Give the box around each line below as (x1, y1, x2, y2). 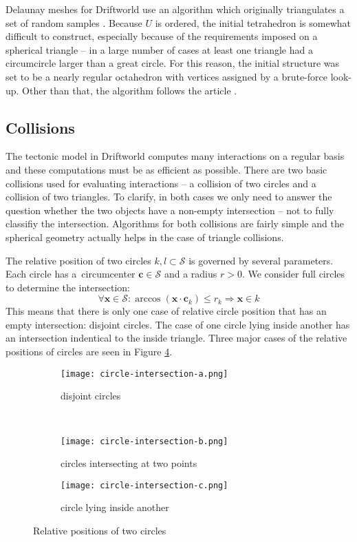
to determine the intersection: (6, 280, 130, 294)
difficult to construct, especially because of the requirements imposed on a (6, 29, 318, 43)
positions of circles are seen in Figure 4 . (6, 344, 173, 359)
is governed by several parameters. (188, 253, 334, 267)
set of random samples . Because (6, 15, 142, 30)
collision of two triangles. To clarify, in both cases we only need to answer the (6, 189, 332, 204)
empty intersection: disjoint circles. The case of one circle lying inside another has (6, 317, 350, 331)
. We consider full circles (241, 267, 345, 281)
